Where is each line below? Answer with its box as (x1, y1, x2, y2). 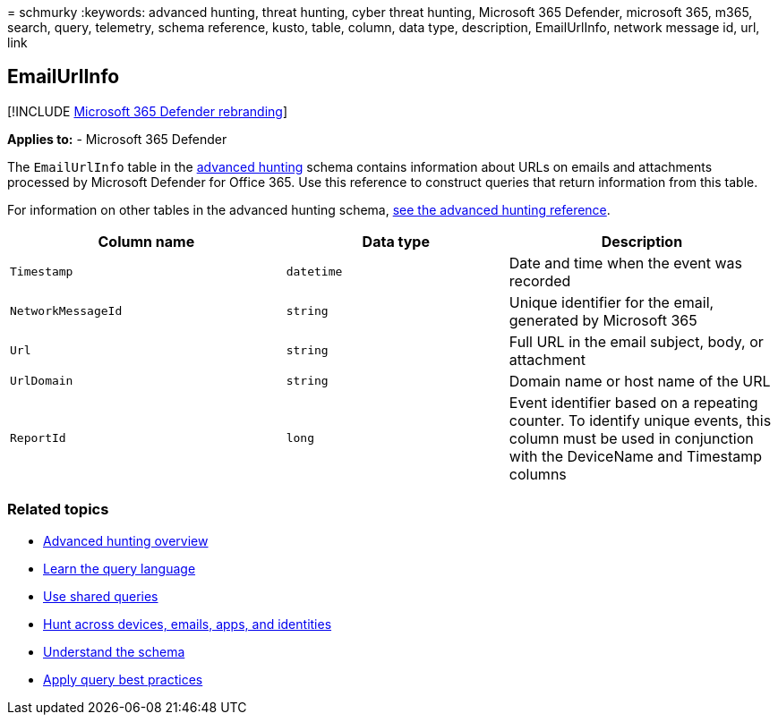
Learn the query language (43, 560, 196, 576)
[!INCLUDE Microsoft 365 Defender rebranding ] (7, 103, 288, 119)
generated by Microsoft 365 (509, 310, 697, 329)
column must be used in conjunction (509, 429, 754, 447)
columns (509, 464, 567, 483)
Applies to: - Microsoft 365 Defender (7, 131, 227, 147)
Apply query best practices (43, 671, 203, 687)
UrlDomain (10, 374, 73, 388)
